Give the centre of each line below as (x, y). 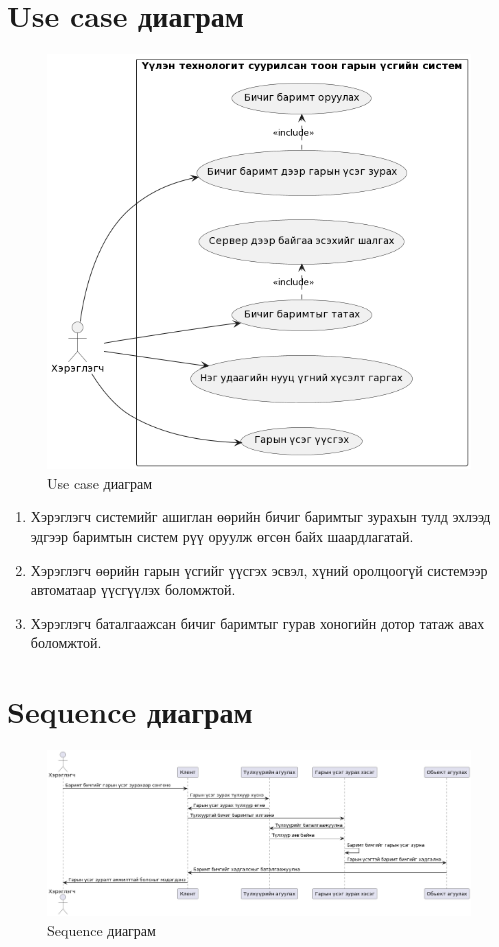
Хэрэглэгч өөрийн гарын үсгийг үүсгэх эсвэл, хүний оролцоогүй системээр (259, 569)
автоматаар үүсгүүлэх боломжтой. (133, 589)
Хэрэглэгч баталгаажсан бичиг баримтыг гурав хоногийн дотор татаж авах (257, 622)
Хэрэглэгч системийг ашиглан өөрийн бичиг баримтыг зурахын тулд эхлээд (260, 516)
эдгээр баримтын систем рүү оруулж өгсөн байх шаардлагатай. (222, 535)
